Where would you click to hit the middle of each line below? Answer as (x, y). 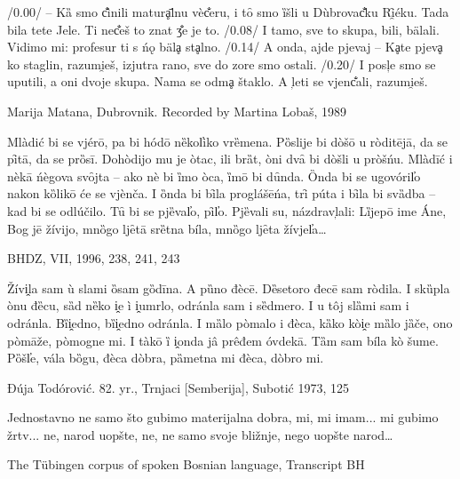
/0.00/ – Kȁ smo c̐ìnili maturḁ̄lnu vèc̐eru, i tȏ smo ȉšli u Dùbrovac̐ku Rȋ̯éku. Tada (228, 12)
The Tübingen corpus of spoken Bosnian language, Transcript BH (186, 464)
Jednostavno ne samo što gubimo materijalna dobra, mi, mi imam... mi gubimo (223, 417)
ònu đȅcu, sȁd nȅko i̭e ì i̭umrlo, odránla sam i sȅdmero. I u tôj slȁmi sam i (208, 305)
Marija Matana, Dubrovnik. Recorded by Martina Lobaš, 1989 (177, 111)
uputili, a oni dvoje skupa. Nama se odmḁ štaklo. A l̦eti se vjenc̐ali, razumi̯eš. (218, 81)
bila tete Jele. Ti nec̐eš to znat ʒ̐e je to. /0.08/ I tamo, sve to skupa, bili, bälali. (223, 29)
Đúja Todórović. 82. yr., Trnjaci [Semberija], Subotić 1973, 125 (178, 387)
